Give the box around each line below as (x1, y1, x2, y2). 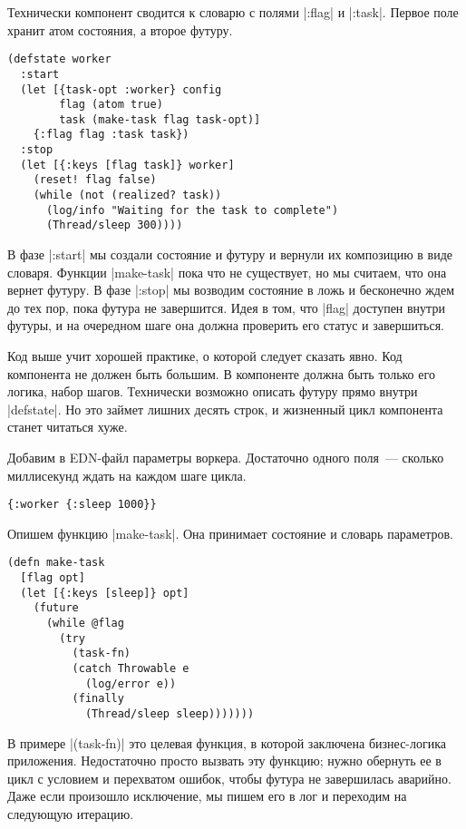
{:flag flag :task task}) (33, 128, 189, 141)
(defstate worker (7, 53, 112, 66)
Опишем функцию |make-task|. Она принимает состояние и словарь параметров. (7, 523, 453, 542)
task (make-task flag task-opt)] (59, 112, 261, 126)
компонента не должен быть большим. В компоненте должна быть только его (7, 364, 435, 383)
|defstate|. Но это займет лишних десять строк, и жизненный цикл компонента (7, 399, 443, 418)
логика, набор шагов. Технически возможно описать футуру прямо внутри (7, 382, 418, 401)
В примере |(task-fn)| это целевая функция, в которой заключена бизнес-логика (7, 733, 447, 752)
